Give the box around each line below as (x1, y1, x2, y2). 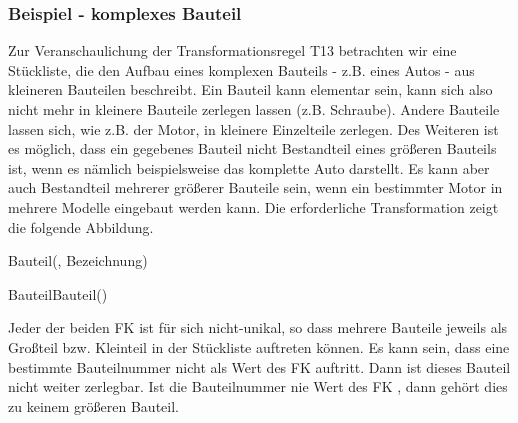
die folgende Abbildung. (8, 216, 154, 237)
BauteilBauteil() (8, 283, 108, 304)
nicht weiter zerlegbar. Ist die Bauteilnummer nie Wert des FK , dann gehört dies (8, 376, 508, 397)
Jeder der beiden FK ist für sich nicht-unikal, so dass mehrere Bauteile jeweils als (8, 317, 508, 338)
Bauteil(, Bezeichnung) (8, 250, 148, 271)
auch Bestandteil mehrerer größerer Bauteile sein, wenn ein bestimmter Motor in (8, 177, 503, 198)
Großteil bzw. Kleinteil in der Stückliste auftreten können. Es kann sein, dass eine (8, 336, 510, 357)
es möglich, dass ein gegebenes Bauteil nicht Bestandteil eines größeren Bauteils (8, 138, 497, 159)
